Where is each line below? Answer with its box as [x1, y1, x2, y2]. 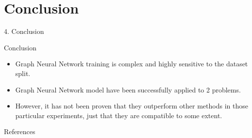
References [4, 126, 35, 137]
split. [15, 68, 31, 78]
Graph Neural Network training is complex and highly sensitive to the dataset [15, 59, 248, 69]
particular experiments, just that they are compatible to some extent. [15, 110, 222, 120]
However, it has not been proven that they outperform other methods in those [15, 101, 248, 111]
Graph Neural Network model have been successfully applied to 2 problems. [15, 84, 241, 94]
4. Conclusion [4, 26, 44, 36]
